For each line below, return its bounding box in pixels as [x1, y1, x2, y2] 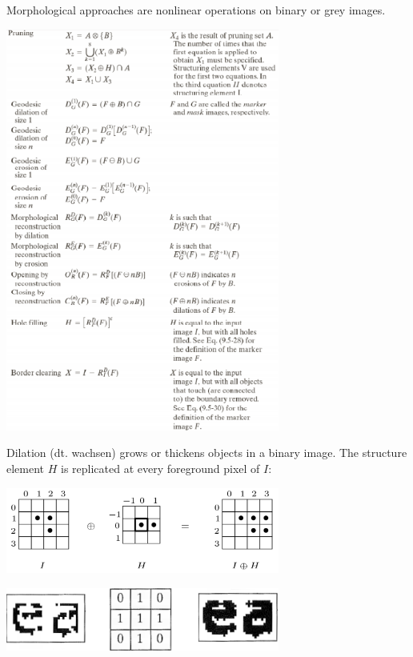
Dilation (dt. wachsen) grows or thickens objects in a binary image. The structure [6, 444, 407, 461]
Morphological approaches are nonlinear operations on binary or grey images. [6, 2, 386, 18]
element [6, 460, 45, 477]
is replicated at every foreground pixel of [61, 460, 260, 477]
